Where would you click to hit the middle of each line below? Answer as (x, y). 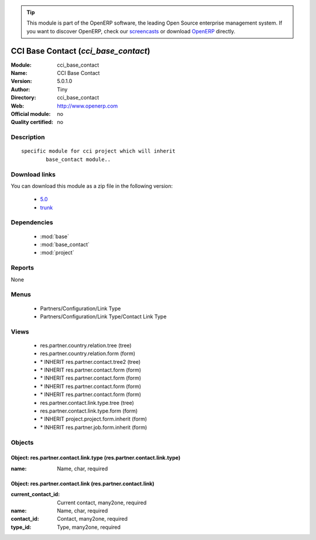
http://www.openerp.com (87, 106)
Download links (33, 174)
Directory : (23, 98)
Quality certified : (32, 122)
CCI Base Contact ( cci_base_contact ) (80, 51)
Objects (22, 442)
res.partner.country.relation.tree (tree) (86, 345)
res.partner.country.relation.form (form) (88, 353)
